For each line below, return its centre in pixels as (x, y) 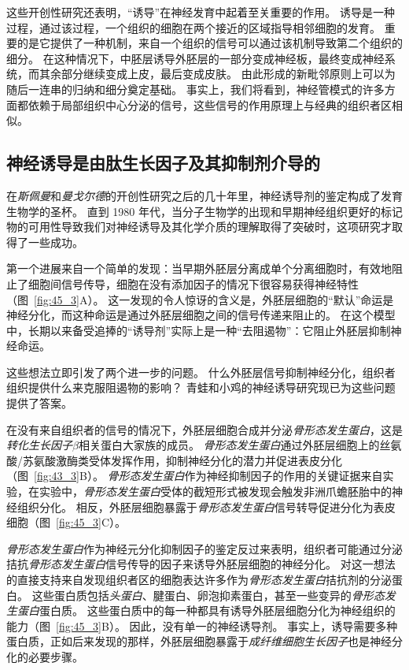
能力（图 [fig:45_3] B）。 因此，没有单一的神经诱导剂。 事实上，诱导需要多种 (202, 625)
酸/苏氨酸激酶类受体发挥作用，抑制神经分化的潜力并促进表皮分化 (174, 460)
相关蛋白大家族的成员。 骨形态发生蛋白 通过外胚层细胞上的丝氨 (240, 445)
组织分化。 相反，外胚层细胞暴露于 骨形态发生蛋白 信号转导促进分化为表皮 (206, 506)
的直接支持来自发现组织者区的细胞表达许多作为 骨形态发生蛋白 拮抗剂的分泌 (199, 580)
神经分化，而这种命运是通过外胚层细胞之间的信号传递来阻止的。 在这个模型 (201, 315)
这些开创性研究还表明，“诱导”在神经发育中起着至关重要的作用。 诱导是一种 (201, 12)
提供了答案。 (39, 403)
